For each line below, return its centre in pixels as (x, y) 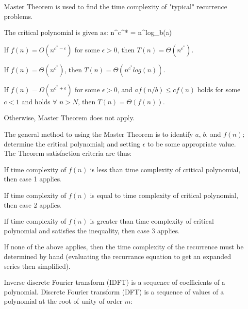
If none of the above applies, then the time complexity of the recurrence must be (124, 247)
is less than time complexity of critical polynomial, (165, 169)
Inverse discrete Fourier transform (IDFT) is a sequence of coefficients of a (115, 282)
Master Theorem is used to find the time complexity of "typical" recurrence (116, 6)
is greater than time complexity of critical (152, 221)
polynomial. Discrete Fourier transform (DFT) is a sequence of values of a (114, 291)
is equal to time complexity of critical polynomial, (164, 195)
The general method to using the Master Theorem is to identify (99, 134)
